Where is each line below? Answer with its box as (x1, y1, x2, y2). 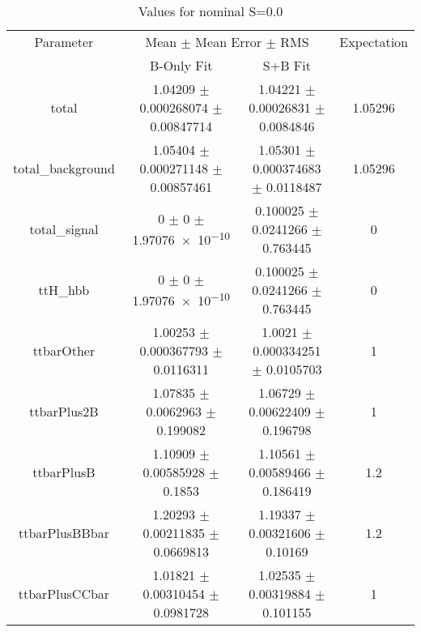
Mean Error (195, 32, 262, 51)
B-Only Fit (150, 56, 213, 75)
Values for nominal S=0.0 (138, 2, 283, 20)
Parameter (34, 32, 94, 51)
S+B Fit (262, 56, 311, 75)
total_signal (29, 220, 99, 238)
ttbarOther (32, 341, 96, 360)
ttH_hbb (38, 280, 90, 299)
